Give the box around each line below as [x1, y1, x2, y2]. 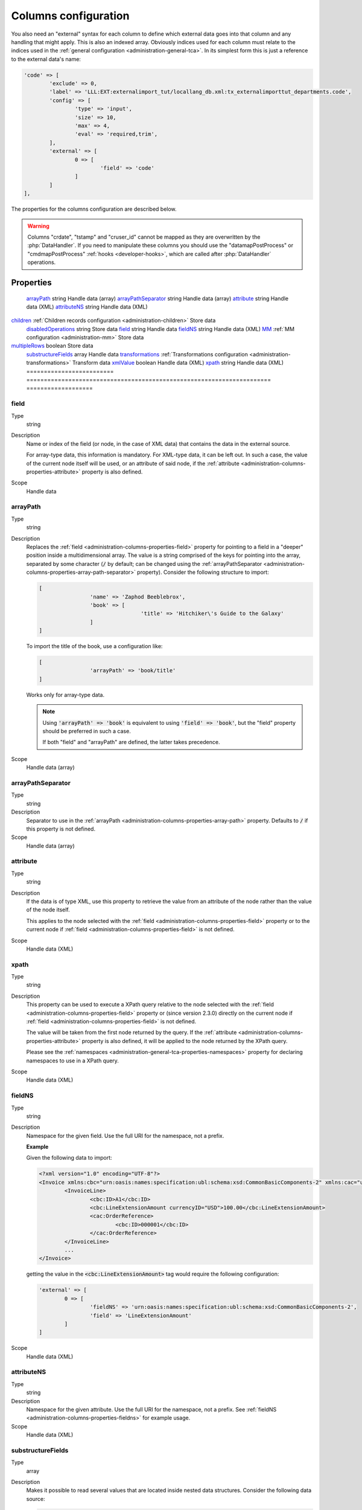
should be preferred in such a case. [42, 728, 131, 735]
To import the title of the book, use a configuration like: [26, 643, 163, 650]
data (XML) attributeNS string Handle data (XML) [26, 303, 148, 310]
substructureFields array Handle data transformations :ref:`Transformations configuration [26, 350, 249, 358]
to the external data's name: [11, 55, 81, 63]
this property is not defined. [26, 825, 96, 832]
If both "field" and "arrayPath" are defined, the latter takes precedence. [42, 739, 220, 746]
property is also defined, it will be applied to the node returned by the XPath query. [81, 1037, 288, 1044]
